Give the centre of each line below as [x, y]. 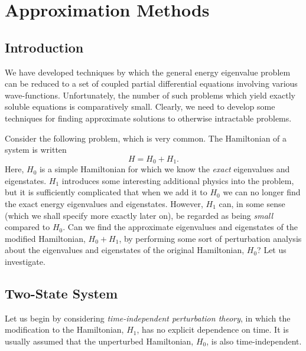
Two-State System [61, 293]
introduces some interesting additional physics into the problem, [178, 180]
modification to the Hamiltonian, [64, 329]
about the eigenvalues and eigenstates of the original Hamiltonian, [125, 250]
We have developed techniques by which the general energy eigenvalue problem [148, 72]
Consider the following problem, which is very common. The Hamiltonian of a [146, 138]
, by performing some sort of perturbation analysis [210, 238]
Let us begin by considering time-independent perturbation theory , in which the [148, 318]
